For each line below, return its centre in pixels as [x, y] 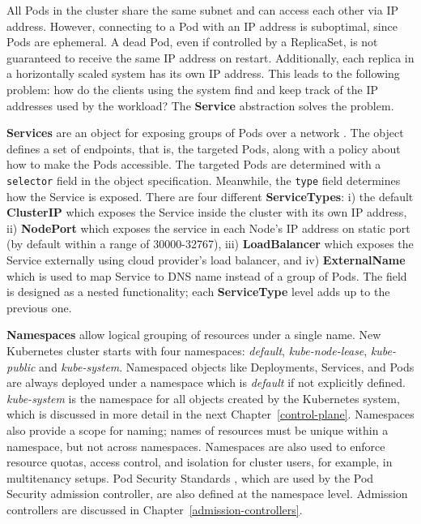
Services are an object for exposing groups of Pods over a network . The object [205, 133]
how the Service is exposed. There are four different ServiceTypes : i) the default [210, 196]
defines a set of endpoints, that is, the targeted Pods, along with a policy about [204, 148]
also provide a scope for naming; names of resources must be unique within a [198, 430]
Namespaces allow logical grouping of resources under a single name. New [194, 335]
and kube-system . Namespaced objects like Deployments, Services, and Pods [227, 366]
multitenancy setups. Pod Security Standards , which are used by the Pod [190, 477]
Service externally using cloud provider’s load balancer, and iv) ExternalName [206, 259]
